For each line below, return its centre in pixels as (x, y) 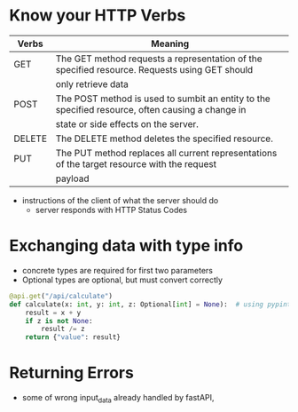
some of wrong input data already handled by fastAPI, (118, 399)
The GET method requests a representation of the (159, 59)
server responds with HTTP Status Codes (111, 210)
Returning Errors (72, 373)
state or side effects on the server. (127, 123)
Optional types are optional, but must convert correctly (122, 280)
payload (72, 178)
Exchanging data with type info (126, 246)
